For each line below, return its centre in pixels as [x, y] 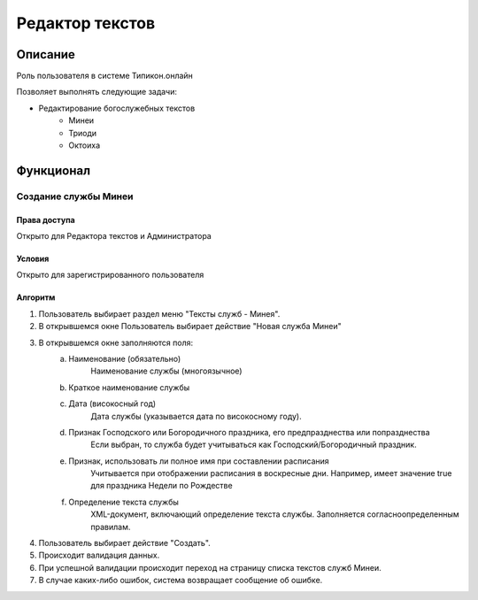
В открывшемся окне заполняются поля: [116, 342]
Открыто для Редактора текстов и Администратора [114, 235]
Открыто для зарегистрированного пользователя [110, 275]
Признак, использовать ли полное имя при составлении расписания [199, 461]
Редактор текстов [86, 23]
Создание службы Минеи [75, 196]
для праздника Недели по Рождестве [162, 486]
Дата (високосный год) [112, 404]
